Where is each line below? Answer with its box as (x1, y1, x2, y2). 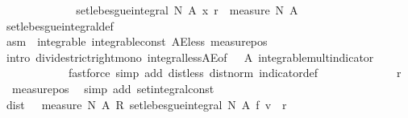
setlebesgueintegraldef (6, 17, 114, 34)
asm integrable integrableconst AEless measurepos (6, 33, 268, 50)
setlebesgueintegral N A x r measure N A (76, 2, 298, 18)
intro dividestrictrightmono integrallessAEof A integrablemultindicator (6, 48, 374, 65)
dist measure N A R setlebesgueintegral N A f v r (6, 96, 287, 112)
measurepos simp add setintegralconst (11, 79, 214, 96)
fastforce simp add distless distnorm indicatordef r (68, 64, 402, 81)
